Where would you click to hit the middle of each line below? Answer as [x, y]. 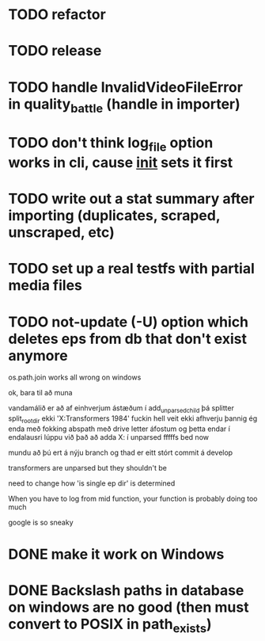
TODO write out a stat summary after [131, 199]
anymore [38, 355]
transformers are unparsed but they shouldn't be [88, 467]
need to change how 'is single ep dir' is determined [92, 483]
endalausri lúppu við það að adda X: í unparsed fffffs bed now [109, 437]
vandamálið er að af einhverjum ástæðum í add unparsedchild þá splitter [121, 409]
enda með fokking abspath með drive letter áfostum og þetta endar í [119, 429]
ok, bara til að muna [40, 393]
